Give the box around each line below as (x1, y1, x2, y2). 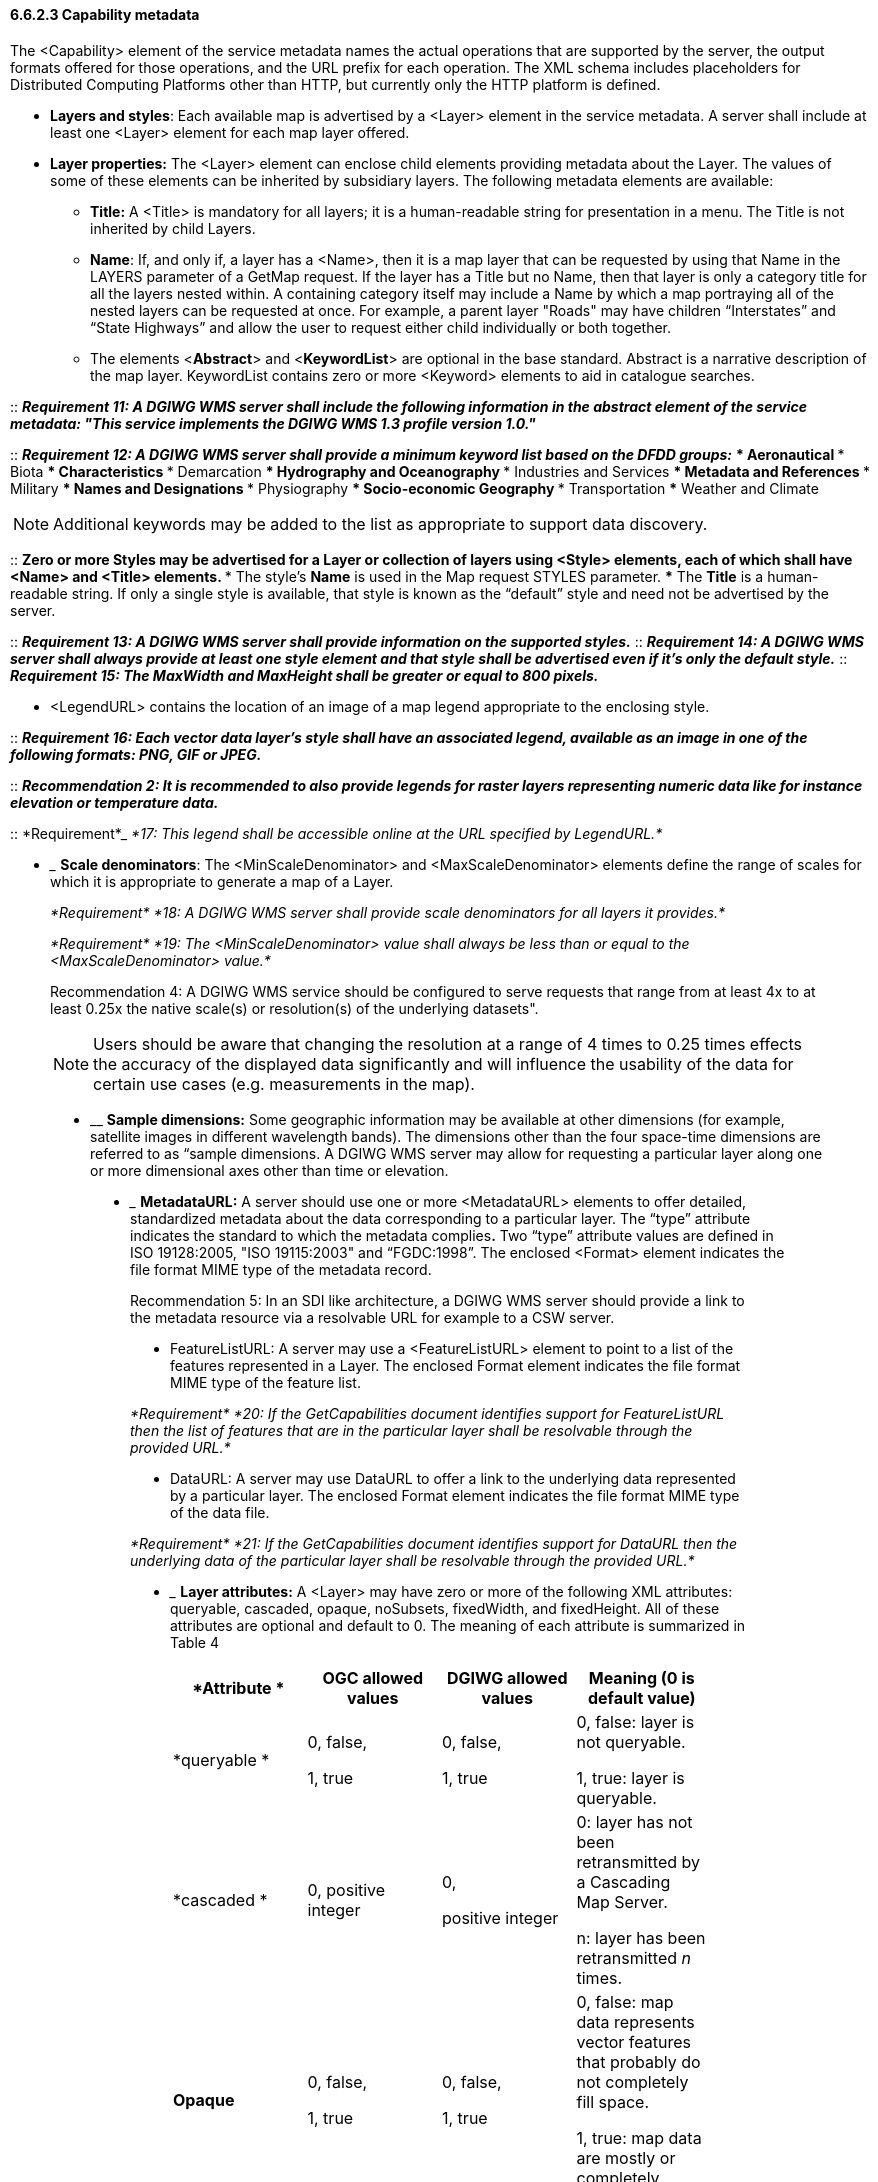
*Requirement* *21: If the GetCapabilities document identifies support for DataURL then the (130, 1534, 738, 1552)
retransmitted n (576, 1947, 692, 1968)
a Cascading (576, 1871, 671, 1892)
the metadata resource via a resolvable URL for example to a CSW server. (130, 1308, 615, 1326)
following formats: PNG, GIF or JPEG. (10, 745, 262, 763)
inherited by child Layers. (90, 219, 256, 237)
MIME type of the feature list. (170, 1373, 361, 1391)
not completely (576, 2071, 689, 2092)
